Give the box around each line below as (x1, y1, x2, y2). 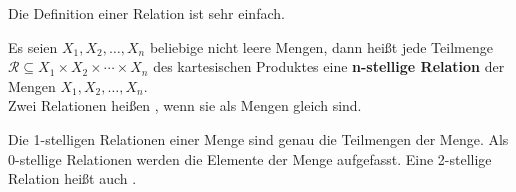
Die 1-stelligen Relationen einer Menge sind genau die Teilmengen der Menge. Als (8, 128, 509, 149)
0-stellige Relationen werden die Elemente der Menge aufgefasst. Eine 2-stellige (8, 148, 492, 169)
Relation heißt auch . (8, 168, 137, 189)
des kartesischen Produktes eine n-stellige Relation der (153, 56, 505, 77)
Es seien (8, 36, 58, 57)
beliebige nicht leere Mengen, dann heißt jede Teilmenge (149, 36, 493, 57)
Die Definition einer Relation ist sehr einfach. (8, 3, 285, 23)
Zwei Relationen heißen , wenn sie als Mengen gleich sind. (8, 95, 362, 116)
